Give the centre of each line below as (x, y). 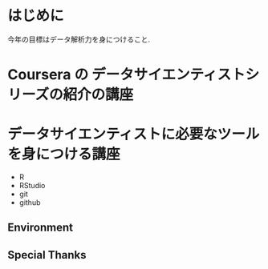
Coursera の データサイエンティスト (126, 75)
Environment (41, 228)
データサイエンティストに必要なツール (134, 134)
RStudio (32, 186)
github (30, 203)
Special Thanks (47, 255)
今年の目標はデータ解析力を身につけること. (79, 39)
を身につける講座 (64, 154)
